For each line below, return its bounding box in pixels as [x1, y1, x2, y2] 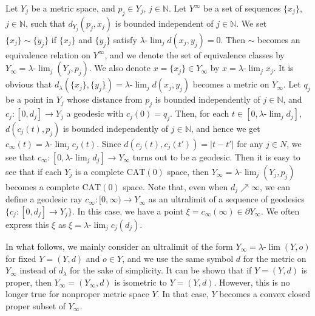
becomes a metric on [192, 78, 269, 91]
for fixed [5, 252, 36, 264]
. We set [236, 16, 267, 29]
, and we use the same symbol [122, 252, 234, 264]
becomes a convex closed [219, 287, 311, 300]
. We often [260, 205, 300, 218]
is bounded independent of [115, 16, 214, 29]
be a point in [5, 93, 53, 106]
